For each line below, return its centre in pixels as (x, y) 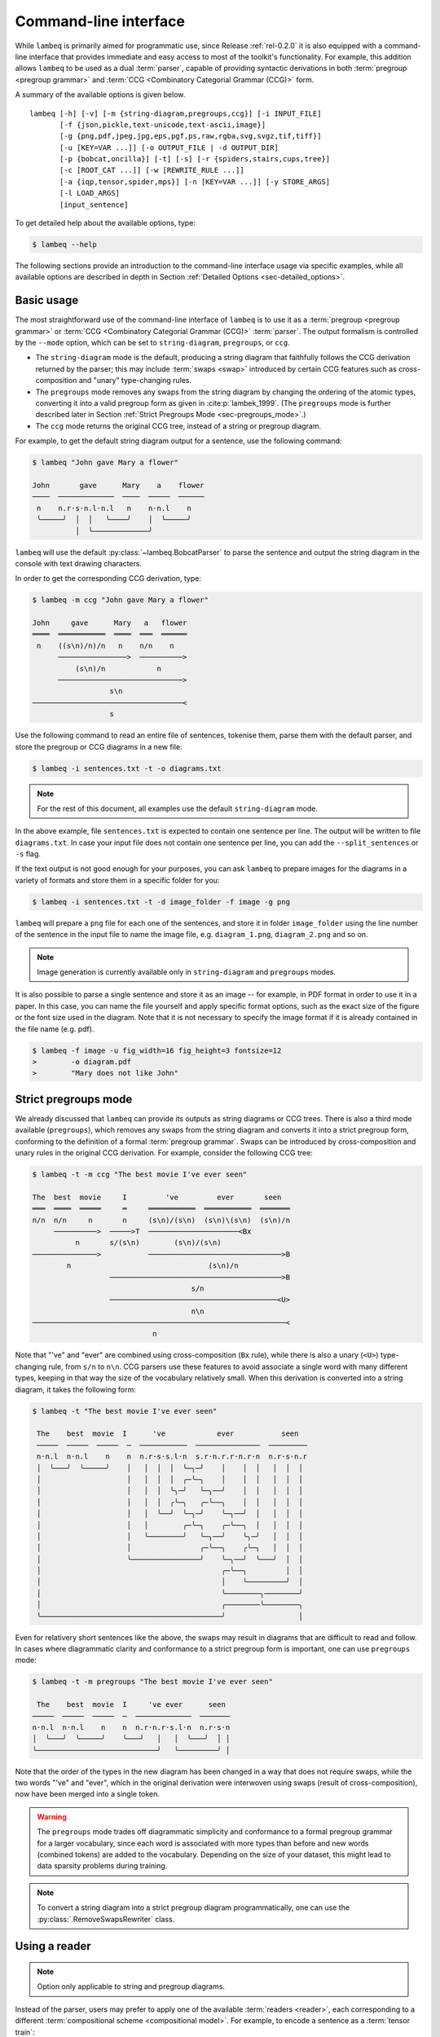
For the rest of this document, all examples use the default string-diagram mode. (177, 808)
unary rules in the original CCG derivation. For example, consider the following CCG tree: (164, 1153)
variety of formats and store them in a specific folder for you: (117, 880)
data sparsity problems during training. (102, 1866)
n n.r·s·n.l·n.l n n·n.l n (114, 508)
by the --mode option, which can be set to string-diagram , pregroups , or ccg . (152, 343)
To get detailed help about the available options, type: (105, 223)
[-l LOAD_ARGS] (90, 193)
